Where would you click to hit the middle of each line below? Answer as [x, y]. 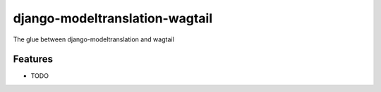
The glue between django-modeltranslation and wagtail [93, 39]
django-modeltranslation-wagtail [113, 18]
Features [33, 59]
